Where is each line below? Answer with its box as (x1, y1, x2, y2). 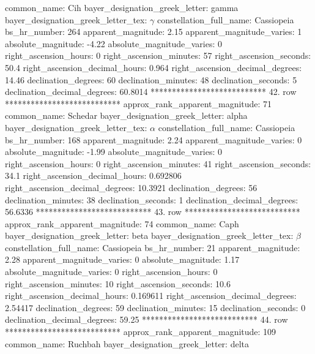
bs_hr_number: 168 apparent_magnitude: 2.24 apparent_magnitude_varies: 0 (5, 133, 302, 146)
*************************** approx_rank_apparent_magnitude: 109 (5, 325, 276, 338)
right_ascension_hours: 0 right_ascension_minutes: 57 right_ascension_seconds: (5, 49, 311, 62)
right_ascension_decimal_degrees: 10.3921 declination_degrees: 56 (5, 181, 258, 194)
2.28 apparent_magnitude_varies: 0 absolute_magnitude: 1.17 (5, 253, 240, 266)
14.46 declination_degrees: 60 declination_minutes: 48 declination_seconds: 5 (5, 73, 297, 86)
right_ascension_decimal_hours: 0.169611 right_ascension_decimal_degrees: (5, 289, 297, 302)
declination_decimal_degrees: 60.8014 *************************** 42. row (5, 85, 297, 98)
